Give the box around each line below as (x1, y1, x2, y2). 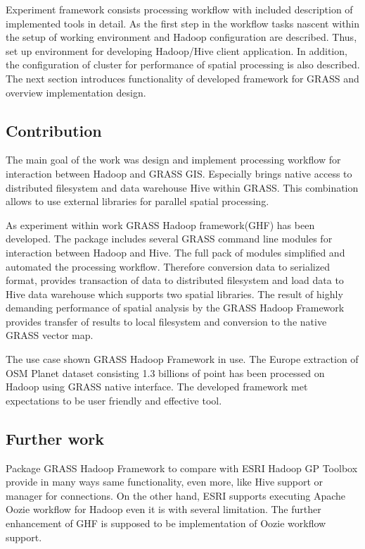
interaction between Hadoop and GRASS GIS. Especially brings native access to (6, 166, 352, 180)
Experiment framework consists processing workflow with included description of (6, 2, 353, 16)
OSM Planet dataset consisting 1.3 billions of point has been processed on (6, 365, 325, 380)
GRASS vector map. (6, 328, 94, 343)
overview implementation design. (6, 85, 146, 99)
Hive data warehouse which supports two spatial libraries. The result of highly (6, 286, 343, 301)
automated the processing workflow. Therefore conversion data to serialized (6, 259, 330, 273)
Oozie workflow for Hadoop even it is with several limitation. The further (6, 502, 321, 517)
